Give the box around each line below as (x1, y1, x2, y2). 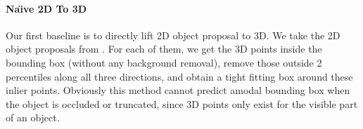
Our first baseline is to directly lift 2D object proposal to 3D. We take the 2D (6, 27, 340, 42)
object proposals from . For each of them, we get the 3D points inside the (6, 41, 322, 56)
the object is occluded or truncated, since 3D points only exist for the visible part (6, 96, 358, 111)
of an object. (6, 110, 60, 125)
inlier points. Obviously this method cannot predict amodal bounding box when (6, 83, 350, 97)
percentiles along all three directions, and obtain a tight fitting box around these (6, 69, 353, 83)
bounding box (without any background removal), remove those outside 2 (6, 55, 322, 69)
